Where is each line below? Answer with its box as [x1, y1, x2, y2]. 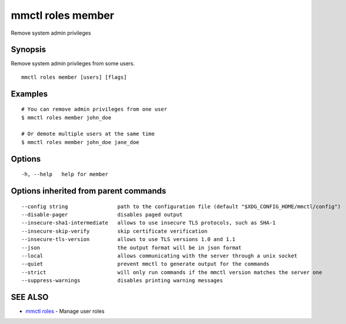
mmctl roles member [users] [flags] [21, 74, 127, 81]
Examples [11, 89, 48, 99]
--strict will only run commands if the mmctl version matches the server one [21, 269, 322, 276]
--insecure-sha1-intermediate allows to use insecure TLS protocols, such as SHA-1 [21, 219, 276, 226]
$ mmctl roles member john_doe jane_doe [21, 139, 139, 145]
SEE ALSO [11, 292, 49, 302]
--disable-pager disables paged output [21, 212, 183, 218]
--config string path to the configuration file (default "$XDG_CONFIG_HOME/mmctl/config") [21, 203, 341, 210]
